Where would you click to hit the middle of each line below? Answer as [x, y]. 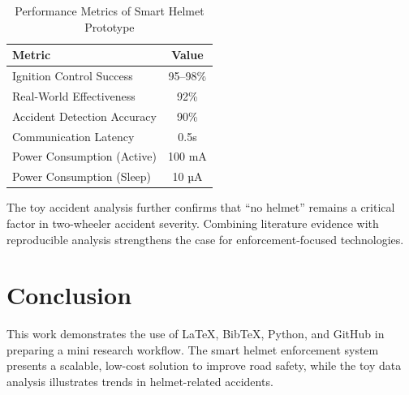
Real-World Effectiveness [74, 95]
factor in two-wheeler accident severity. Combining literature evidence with [193, 223]
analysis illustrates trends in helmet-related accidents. [140, 382]
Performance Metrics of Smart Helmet [110, 11]
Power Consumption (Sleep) [82, 176]
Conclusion [69, 295]
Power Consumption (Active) [85, 156]
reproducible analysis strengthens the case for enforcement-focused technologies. [205, 239]
